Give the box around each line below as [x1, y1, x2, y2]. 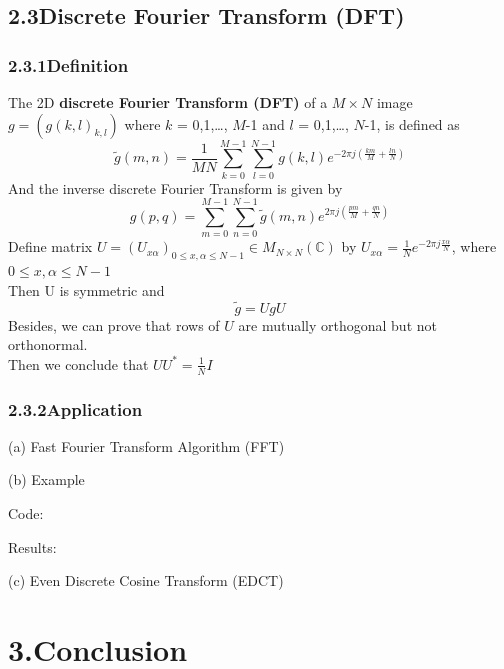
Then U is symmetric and [8, 279, 165, 300]
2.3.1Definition [8, 52, 129, 77]
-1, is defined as [364, 113, 460, 134]
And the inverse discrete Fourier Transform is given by [8, 177, 343, 198]
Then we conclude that [8, 353, 149, 374]
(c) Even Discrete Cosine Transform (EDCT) [8, 570, 284, 591]
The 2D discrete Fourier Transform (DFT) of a [8, 92, 328, 112]
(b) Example [8, 469, 85, 490]
